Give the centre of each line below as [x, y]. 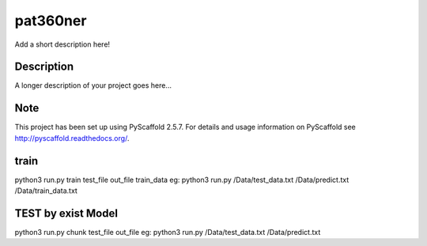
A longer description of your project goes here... [93, 85]
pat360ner [51, 21]
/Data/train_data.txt [46, 191]
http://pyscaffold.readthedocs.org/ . [72, 138]
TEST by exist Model [66, 213]
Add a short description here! [62, 44]
